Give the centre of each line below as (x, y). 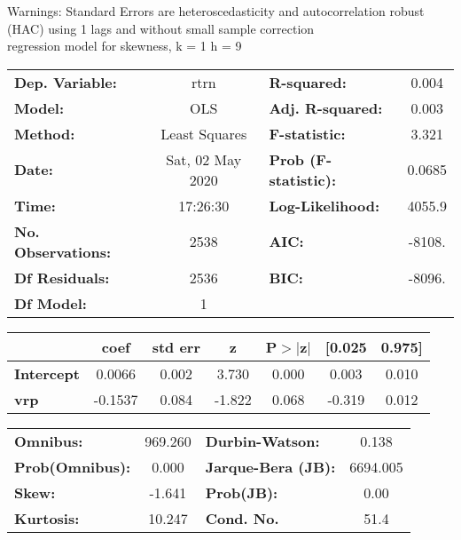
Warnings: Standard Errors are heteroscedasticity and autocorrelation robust (216, 11)
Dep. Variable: (66, 82)
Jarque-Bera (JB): (270, 466)
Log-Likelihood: (324, 205)
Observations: (63, 251)
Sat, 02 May (204, 159)
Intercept (47, 373)
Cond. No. (242, 518)
